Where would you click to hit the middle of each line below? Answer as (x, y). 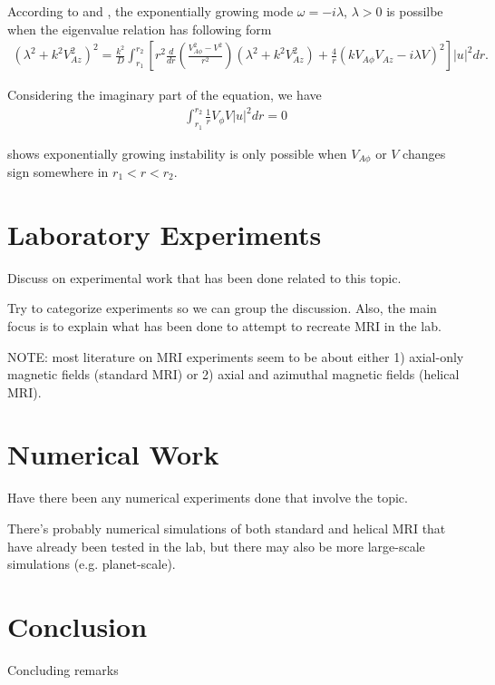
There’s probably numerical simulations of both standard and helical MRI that (227, 528)
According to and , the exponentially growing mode (150, 11)
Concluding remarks (63, 669)
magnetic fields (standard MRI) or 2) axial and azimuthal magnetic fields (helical (233, 374)
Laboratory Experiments (165, 234)
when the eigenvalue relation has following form (140, 29)
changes (424, 153)
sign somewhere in (58, 171)
